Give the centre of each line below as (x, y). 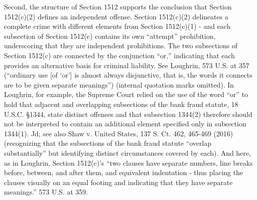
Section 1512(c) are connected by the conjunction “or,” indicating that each (120, 55)
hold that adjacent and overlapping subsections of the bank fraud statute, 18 (121, 104)
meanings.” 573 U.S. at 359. (46, 192)
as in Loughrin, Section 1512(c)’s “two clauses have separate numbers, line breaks (128, 162)
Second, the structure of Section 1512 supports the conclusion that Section (118, 6)
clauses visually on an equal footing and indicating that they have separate (118, 182)
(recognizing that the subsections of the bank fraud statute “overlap (108, 143)
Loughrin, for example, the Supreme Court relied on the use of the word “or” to (126, 94)
